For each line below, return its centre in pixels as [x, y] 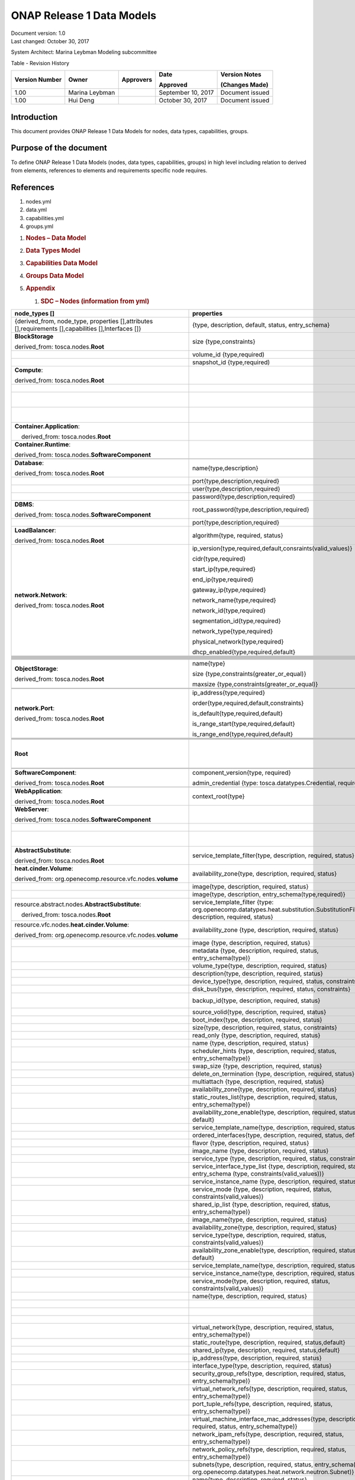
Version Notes [241, 75]
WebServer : [32, 809]
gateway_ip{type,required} [229, 590]
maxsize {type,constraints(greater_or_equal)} [255, 684]
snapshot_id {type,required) [231, 362]
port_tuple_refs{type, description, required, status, [263, 1404]
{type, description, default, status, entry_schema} [261, 325]
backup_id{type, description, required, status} [256, 1000]
